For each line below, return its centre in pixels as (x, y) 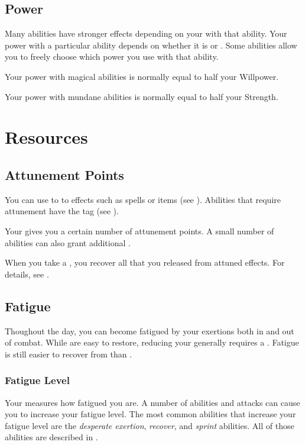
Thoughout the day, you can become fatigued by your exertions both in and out (150, 330)
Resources (46, 137)
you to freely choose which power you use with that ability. (112, 57)
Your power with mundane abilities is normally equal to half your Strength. (142, 96)
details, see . (27, 274)
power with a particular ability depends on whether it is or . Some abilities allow (151, 45)
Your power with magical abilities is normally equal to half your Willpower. (142, 76)
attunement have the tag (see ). (62, 211)
